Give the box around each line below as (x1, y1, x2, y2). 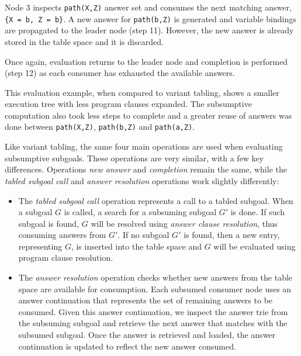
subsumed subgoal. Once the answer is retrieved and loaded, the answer (18, 329, 276, 341)
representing (18, 240, 63, 252)
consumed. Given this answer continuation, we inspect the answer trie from (18, 305, 288, 317)
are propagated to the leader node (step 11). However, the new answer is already (5, 24, 294, 36)
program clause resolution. (18, 251, 113, 264)
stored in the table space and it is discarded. (5, 35, 164, 47)
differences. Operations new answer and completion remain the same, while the (5, 163, 287, 175)
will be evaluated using (213, 240, 296, 252)
